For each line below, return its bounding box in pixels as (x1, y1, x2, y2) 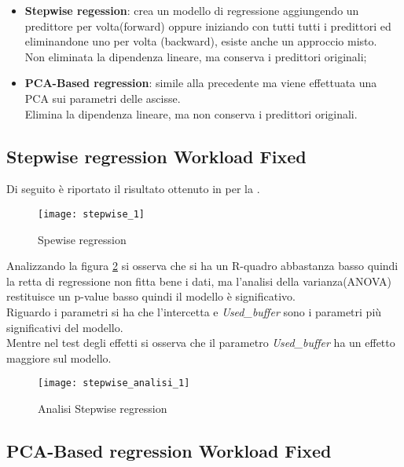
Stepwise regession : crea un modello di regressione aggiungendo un (24, 2, 359, 18)
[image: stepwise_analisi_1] (38, 378, 190, 389)
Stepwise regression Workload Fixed (6, 144, 307, 168)
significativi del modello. (6, 319, 123, 335)
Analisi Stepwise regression (38, 400, 167, 417)
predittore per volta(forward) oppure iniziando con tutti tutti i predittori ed (24, 17, 391, 34)
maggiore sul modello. (6, 349, 112, 366)
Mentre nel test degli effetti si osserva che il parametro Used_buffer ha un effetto (6, 334, 395, 351)
